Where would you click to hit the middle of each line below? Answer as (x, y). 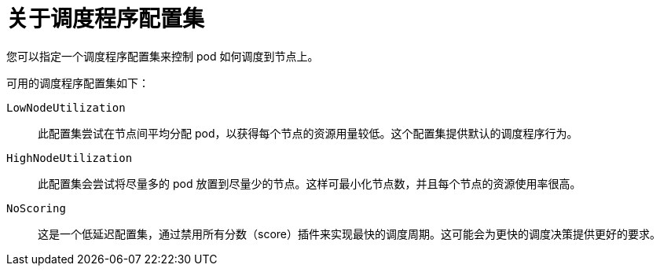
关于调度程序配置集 (106, 19)
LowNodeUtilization (66, 107)
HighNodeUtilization (70, 158)
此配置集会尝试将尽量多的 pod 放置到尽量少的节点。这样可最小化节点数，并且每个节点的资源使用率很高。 (310, 183)
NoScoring (36, 208)
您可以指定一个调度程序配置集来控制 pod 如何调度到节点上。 (163, 56)
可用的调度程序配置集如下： (78, 83)
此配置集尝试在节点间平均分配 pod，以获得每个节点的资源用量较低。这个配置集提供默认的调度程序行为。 (308, 133)
